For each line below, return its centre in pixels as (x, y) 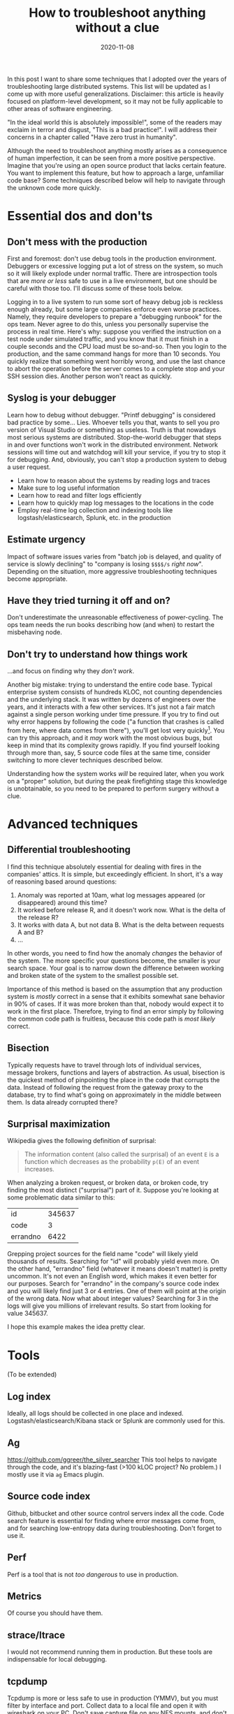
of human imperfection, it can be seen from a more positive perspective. (111, 158)
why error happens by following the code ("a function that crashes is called (116, 722)
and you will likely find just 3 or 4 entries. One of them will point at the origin (117, 1291)
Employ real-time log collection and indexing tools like (95, 510)
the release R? (38, 917)
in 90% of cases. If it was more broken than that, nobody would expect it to (116, 1004)
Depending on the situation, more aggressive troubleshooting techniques (112, 571)
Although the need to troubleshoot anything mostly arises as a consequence (117, 150)
